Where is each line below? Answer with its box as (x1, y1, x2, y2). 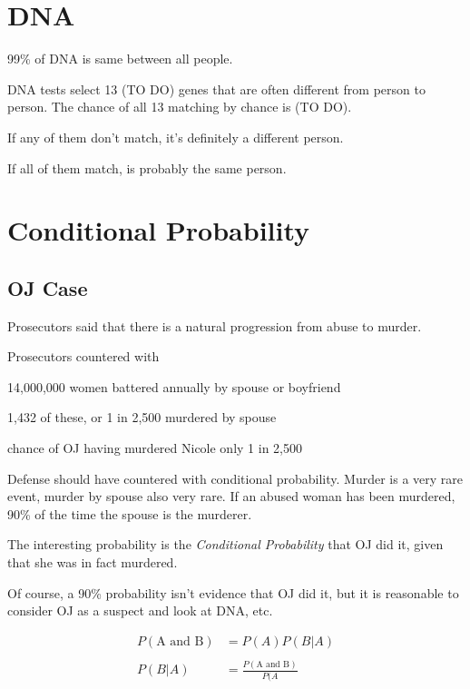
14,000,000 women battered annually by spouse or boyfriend (7, 377, 341, 396)
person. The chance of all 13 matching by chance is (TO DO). (7, 97, 352, 116)
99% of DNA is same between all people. (7, 49, 233, 68)
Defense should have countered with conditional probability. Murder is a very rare (7, 468, 464, 487)
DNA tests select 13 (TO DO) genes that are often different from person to (7, 79, 426, 98)
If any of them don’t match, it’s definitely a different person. (7, 127, 344, 146)
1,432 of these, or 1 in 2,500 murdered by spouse (7, 408, 277, 427)
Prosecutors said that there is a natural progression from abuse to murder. (7, 316, 422, 335)
